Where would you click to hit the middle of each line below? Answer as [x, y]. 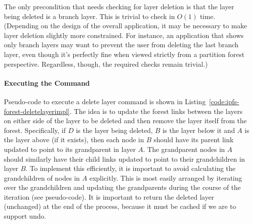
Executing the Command [47, 83]
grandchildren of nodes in [42, 177]
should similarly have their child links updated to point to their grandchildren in [125, 159]
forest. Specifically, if [35, 130]
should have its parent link [193, 140]
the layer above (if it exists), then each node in [74, 140]
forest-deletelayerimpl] [37, 111]
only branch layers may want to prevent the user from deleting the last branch [121, 45]
